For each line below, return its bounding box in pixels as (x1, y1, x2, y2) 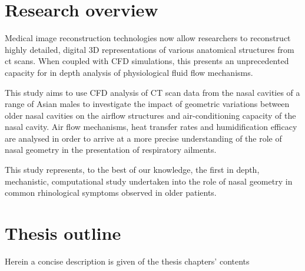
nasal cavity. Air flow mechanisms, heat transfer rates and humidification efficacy (5, 121, 297, 133)
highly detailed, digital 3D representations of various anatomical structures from (5, 43, 294, 55)
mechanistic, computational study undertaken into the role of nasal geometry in (5, 175, 293, 187)
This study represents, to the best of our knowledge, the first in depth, (5, 163, 260, 176)
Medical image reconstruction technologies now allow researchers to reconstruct (5, 32, 291, 44)
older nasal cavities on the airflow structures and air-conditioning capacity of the (5, 109, 296, 121)
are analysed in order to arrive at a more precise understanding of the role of (5, 132, 282, 144)
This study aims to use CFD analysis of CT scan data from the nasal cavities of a (5, 86, 300, 98)
